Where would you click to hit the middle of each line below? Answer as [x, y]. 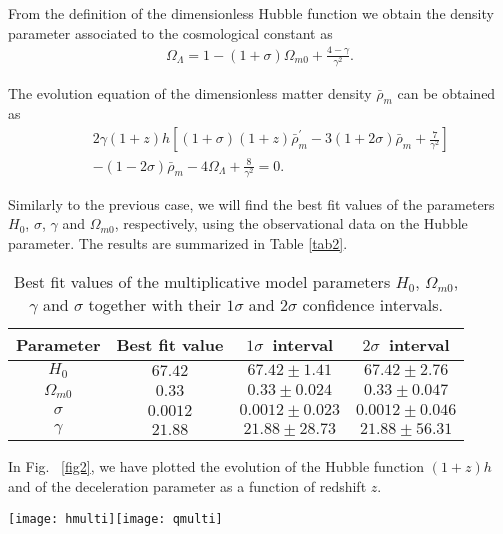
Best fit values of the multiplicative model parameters [202, 281]
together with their [155, 304]
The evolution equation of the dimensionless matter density [190, 92]
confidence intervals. [373, 304]
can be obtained [446, 92]
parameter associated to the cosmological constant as [170, 32]
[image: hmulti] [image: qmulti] [115, 518]
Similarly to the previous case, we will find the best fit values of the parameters [251, 203]
